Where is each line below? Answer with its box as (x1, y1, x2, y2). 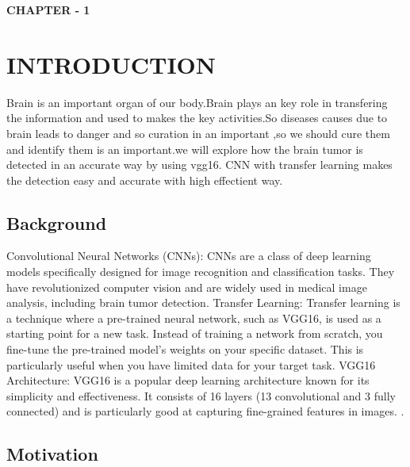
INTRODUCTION (6, 48, 216, 80)
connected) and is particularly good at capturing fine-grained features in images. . (6, 403, 404, 419)
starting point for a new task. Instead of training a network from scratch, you (6, 325, 383, 342)
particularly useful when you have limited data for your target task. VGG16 (6, 356, 376, 373)
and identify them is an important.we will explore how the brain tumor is (6, 140, 363, 157)
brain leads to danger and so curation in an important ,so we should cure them (6, 124, 390, 141)
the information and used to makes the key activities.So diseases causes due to (6, 109, 388, 126)
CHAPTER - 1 (6, 2, 90, 17)
